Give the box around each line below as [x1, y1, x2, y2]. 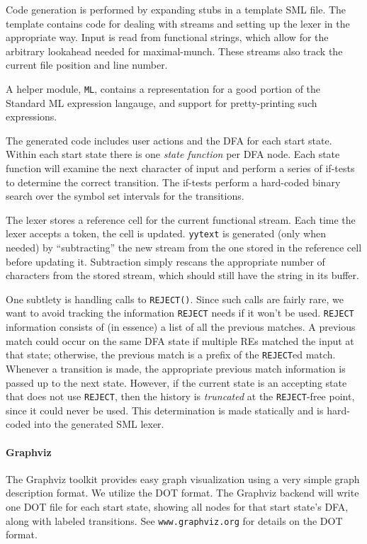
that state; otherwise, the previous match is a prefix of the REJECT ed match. [6, 347, 336, 362]
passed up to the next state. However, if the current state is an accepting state [6, 375, 347, 390]
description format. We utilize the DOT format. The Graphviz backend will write [6, 485, 359, 500]
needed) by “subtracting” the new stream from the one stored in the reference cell [6, 240, 362, 255]
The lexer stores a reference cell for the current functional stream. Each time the [6, 212, 356, 227]
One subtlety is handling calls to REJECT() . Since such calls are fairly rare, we [6, 291, 344, 306]
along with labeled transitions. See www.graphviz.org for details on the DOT [6, 513, 343, 528]
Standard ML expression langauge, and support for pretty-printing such [6, 95, 317, 110]
